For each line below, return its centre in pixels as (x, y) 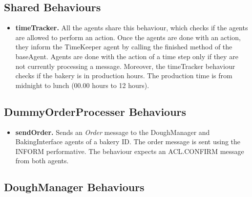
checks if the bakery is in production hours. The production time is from (124, 76)
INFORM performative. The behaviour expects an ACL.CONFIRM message (130, 151)
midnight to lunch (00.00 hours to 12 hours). (82, 85)
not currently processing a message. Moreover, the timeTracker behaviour (125, 66)
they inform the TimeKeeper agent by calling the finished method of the (124, 47)
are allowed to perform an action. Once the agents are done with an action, (128, 37)
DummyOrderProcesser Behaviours (95, 111)
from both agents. (42, 161)
